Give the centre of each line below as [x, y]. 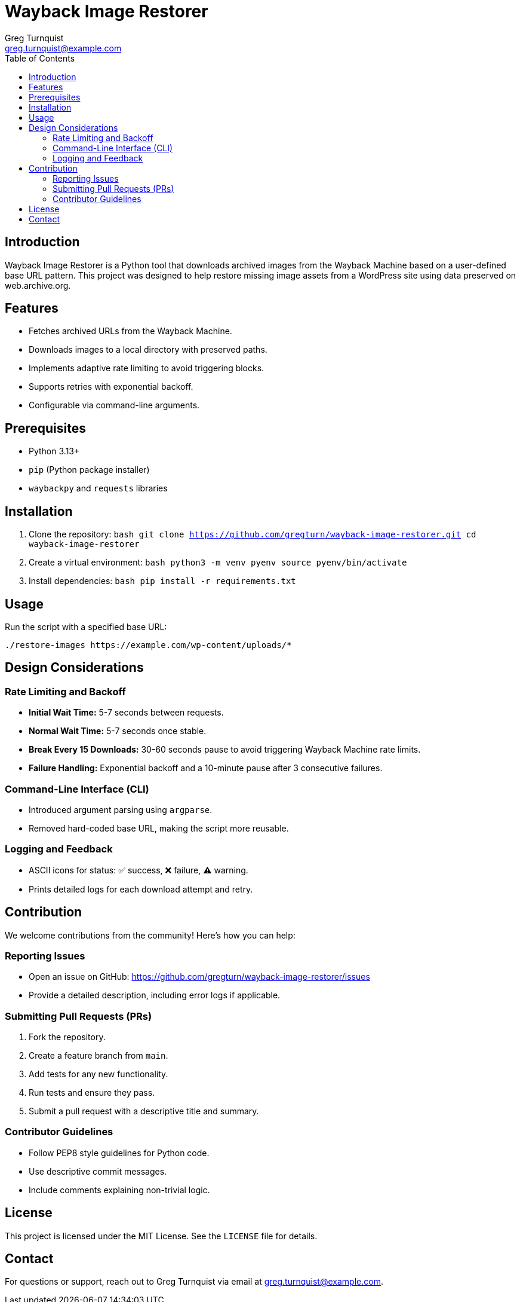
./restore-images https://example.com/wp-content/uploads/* [148, 645]
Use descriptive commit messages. [98, 1171]
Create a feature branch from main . [99, 1056]
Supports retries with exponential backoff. [111, 387]
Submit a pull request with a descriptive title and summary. [144, 1111]
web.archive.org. [38, 285]
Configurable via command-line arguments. [114, 405]
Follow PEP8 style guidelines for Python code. [119, 1153]
